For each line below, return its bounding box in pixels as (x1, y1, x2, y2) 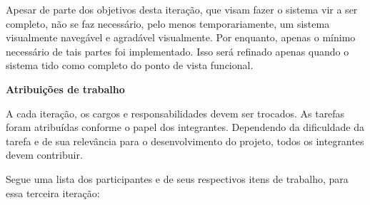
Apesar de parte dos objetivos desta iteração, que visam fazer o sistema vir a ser (6, 2, 358, 16)
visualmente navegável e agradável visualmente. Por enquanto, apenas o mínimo (6, 30, 356, 45)
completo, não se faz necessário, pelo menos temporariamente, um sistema (6, 16, 330, 31)
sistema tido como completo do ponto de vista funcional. (6, 58, 254, 73)
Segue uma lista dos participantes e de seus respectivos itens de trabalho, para (6, 171, 349, 186)
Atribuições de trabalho (6, 81, 125, 96)
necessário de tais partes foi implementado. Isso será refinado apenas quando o (6, 43, 349, 58)
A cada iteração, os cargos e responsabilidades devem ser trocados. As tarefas (6, 105, 345, 120)
